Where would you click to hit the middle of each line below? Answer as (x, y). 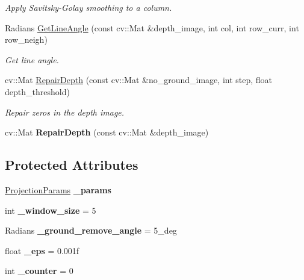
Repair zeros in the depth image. (65, 112)
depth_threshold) (37, 91)
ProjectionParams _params (58, 189)
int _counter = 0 (39, 271)
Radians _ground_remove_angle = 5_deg (91, 230)
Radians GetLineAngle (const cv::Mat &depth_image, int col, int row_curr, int (152, 27)
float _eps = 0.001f (42, 250)
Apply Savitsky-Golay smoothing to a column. (88, 7)
